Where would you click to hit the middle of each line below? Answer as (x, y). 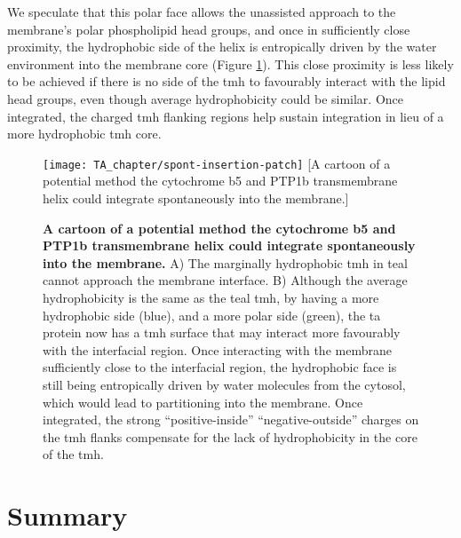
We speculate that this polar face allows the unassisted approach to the (202, 12)
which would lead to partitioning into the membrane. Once (203, 402)
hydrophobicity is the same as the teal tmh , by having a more (211, 297)
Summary (68, 515)
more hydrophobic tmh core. (84, 134)
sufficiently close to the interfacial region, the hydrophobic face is (220, 367)
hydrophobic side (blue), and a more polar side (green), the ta (212, 315)
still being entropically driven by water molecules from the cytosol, (224, 384)
